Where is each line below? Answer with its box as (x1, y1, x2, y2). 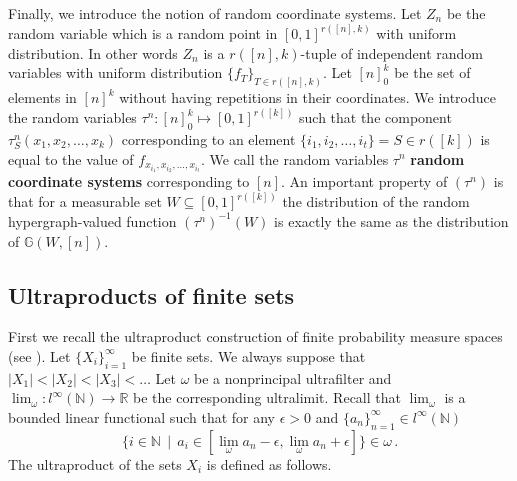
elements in (8, 87, 77, 108)
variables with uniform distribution (8, 62, 223, 83)
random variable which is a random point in (8, 23, 278, 44)
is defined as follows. (206, 453, 332, 474)
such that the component (299, 107, 452, 128)
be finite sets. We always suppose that (131, 345, 366, 366)
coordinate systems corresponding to (8, 171, 250, 192)
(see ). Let (8, 345, 71, 366)
